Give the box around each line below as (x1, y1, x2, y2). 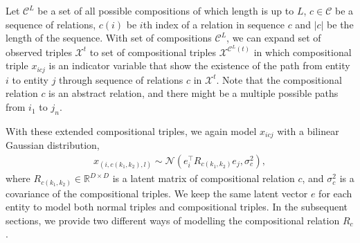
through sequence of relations (59, 72, 183, 87)
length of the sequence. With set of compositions (6, 30, 212, 45)
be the (327, 17, 354, 31)
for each (318, 186, 352, 200)
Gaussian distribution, (6, 138, 100, 152)
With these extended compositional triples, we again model (6, 123, 257, 138)
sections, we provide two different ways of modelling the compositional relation (6, 213, 340, 227)
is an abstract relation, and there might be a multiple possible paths (48, 86, 339, 100)
